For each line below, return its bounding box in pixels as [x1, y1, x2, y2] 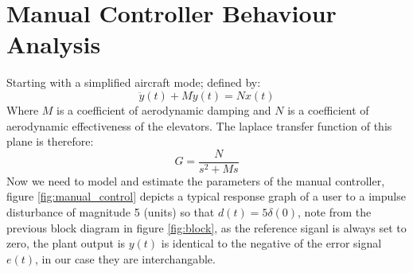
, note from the [298, 203, 372, 220]
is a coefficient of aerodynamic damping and [56, 101, 271, 118]
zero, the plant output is [6, 235, 126, 252]
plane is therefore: [6, 133, 94, 150]
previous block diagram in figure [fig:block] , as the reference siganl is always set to [6, 219, 407, 236]
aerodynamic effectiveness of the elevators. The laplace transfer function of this [6, 117, 392, 134]
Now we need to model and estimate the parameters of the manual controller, [6, 172, 385, 189]
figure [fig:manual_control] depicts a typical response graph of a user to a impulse [6, 188, 406, 205]
